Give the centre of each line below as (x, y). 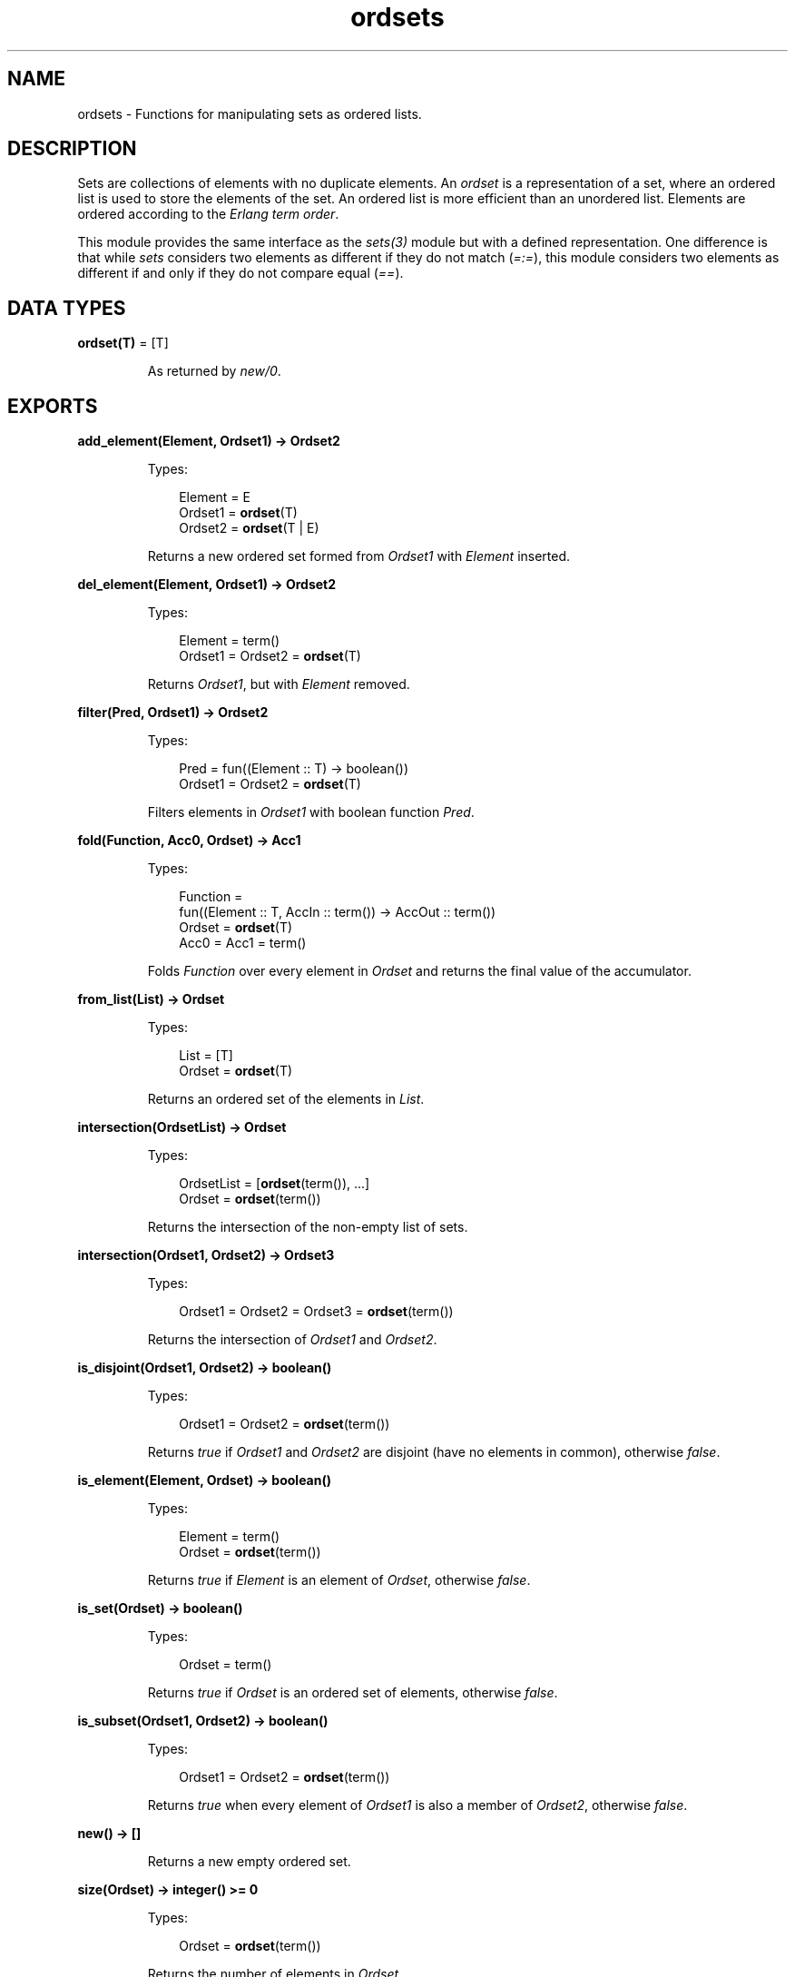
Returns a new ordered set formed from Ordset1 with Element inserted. (359, 556)
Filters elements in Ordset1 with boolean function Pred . (311, 812)
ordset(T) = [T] (123, 343)
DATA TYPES (67, 308)
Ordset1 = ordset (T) (238, 513)
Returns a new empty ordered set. (249, 1862)
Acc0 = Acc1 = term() (243, 943)
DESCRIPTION (72, 149)
